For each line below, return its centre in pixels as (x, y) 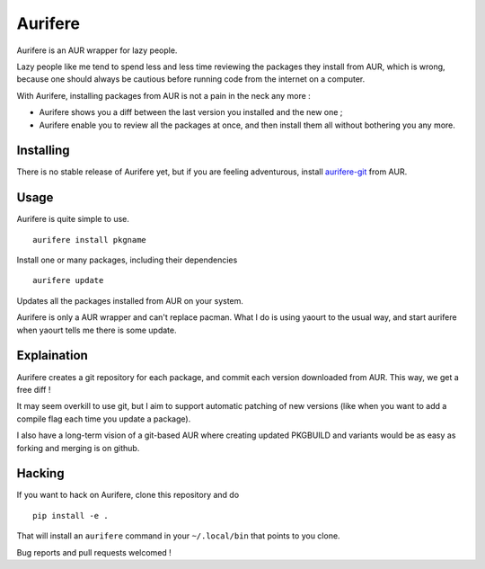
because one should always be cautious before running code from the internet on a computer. (191, 79)
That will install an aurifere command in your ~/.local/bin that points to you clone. (178, 536)
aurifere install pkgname (90, 240)
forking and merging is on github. (78, 448)
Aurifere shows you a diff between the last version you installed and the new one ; (191, 112)
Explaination (53, 356)
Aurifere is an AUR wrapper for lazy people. (97, 50)
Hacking (40, 473)
